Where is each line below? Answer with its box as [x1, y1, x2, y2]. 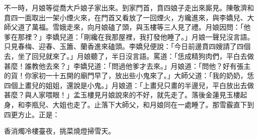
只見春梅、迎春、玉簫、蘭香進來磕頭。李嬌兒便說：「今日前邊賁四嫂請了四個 [4, 41, 251, 51]
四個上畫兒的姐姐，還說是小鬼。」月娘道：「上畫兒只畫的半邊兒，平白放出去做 [4, 80, 254, 90]
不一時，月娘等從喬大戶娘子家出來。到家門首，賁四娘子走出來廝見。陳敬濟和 [4, 2, 254, 12]
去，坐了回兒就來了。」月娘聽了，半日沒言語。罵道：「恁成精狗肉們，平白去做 [4, 50, 254, 61]
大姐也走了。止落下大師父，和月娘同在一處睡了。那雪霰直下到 [52, 99, 254, 109]
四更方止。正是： [4, 109, 60, 119]
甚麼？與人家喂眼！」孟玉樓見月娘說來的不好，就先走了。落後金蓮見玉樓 [4, 90, 240, 100]
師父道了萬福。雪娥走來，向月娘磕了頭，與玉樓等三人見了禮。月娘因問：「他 [4, 22, 251, 32]
